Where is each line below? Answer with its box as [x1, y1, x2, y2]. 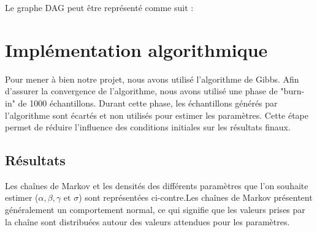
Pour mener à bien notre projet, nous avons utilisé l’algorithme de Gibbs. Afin [5, 72, 299, 85]
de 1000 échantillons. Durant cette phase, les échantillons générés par [18, 96, 278, 109]
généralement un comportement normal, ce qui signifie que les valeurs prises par [5, 203, 305, 216]
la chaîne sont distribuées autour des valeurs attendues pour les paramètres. [5, 215, 290, 228]
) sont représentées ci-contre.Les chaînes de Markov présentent [78, 191, 313, 204]
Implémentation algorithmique [5, 37, 268, 62]
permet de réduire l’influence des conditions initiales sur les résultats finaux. [5, 121, 291, 133]
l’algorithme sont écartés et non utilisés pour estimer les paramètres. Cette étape [5, 108, 308, 121]
